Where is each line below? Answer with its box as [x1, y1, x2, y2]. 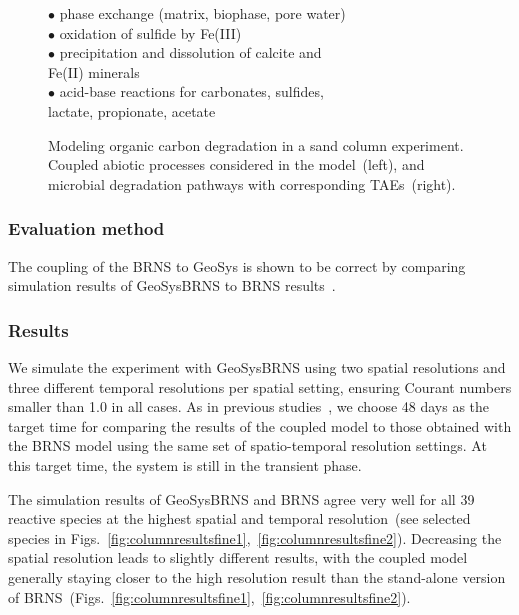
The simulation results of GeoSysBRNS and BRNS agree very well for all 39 [8, 488, 475, 509]
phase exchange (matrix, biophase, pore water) [59, 3, 346, 23]
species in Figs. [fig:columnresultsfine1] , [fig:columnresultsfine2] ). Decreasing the [8, 527, 502, 548]
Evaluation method [8, 216, 165, 241]
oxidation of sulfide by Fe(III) [59, 22, 242, 43]
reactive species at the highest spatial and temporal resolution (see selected [8, 508, 471, 529]
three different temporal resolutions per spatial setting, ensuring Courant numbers [8, 376, 512, 397]
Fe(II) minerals [48, 61, 140, 82]
